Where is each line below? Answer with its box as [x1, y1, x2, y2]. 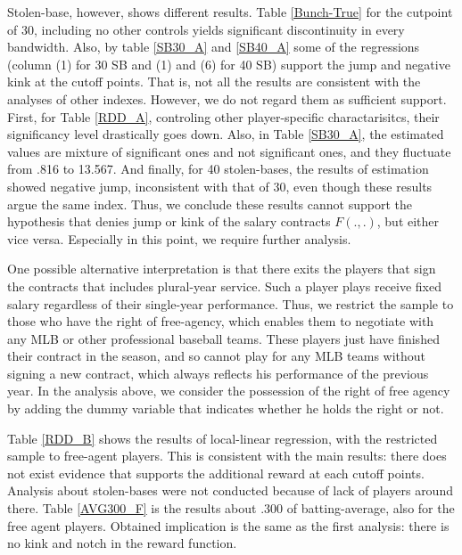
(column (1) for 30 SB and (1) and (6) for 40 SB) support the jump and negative [7, 54, 450, 73]
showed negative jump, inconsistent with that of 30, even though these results [7, 176, 433, 195]
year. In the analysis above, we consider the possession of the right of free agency [7, 381, 450, 400]
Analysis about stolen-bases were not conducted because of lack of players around [7, 481, 453, 500]
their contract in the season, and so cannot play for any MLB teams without [7, 347, 426, 365]
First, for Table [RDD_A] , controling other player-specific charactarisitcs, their [7, 107, 440, 126]
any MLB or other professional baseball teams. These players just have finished [7, 329, 440, 347]
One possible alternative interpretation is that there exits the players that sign [7, 259, 436, 278]
